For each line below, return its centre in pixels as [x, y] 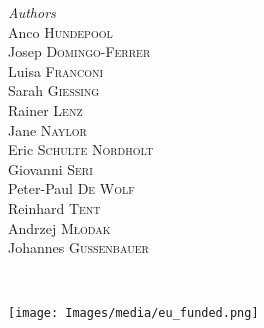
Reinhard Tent [54, 207]
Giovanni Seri [50, 168]
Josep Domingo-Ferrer [79, 51]
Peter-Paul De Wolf [71, 188]
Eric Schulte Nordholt [81, 149]
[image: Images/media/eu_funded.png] [133, 313]
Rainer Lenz [45, 109]
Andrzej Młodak [59, 227]
